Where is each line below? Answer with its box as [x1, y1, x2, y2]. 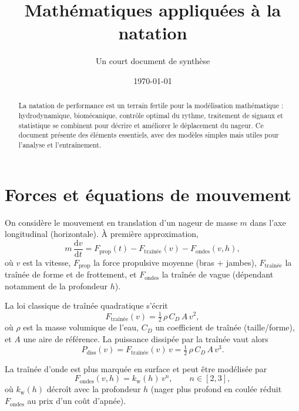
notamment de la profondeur [5, 279, 108, 292]
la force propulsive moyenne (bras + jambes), [93, 256, 257, 268]
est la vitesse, [22, 256, 71, 268]
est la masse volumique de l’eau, [23, 321, 139, 333]
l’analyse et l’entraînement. [18, 139, 102, 149]
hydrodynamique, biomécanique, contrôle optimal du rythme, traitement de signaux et [18, 110, 283, 120]
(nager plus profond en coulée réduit [150, 383, 282, 395]
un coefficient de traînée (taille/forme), [155, 321, 295, 333]
